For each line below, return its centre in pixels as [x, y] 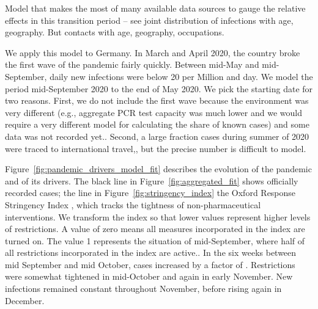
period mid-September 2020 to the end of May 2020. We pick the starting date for [159, 88]
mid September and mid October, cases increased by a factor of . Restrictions [150, 264]
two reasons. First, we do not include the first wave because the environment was [157, 100]
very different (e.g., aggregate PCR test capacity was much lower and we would [153, 112]
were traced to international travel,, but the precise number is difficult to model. [156, 148]
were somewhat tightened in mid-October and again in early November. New [149, 276]
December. [25, 300]
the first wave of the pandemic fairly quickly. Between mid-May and [132, 64]
